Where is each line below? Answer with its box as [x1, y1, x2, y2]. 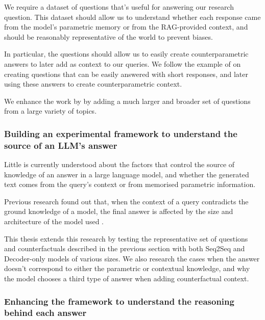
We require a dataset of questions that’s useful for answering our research [4, 2, 234, 12]
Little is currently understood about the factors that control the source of [4, 159, 235, 170]
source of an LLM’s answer [4, 139, 117, 151]
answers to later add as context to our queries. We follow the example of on [4, 58, 241, 69]
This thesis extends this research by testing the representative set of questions [4, 233, 248, 244]
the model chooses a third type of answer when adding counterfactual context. [4, 273, 249, 284]
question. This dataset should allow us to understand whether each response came [4, 11, 261, 22]
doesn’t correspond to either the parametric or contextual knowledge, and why [4, 263, 250, 274]
